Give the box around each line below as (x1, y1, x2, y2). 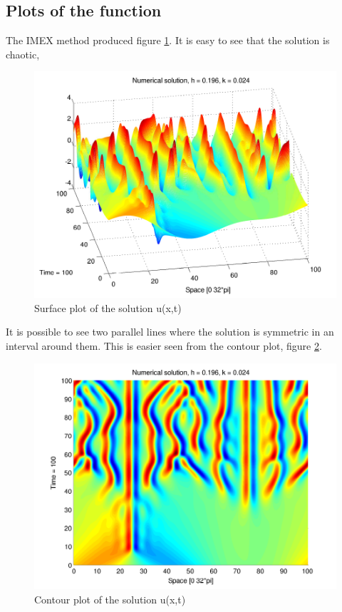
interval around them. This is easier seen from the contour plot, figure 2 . (6, 338, 322, 353)
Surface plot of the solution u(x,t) (34, 300, 182, 315)
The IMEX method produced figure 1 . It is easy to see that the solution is (6, 33, 330, 48)
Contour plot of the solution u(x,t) (34, 591, 186, 606)
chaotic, (6, 46, 40, 61)
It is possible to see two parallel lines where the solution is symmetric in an (6, 324, 334, 339)
